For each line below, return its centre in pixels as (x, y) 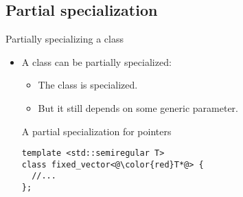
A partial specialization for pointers (96, 131)
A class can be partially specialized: (96, 61)
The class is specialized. (88, 85)
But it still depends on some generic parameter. (138, 107)
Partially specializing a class (65, 39)
